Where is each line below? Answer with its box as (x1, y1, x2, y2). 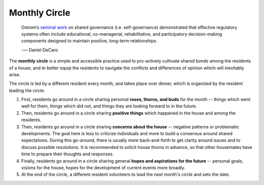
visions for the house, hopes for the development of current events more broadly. (21, 164, 185, 170)
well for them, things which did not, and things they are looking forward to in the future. (21, 103, 198, 109)
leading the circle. (9, 87, 45, 93)
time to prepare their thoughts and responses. (21, 151, 114, 157)
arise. (9, 71, 21, 78)
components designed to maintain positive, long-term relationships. (21, 38, 157, 44)
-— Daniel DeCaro (21, 47, 58, 53)
